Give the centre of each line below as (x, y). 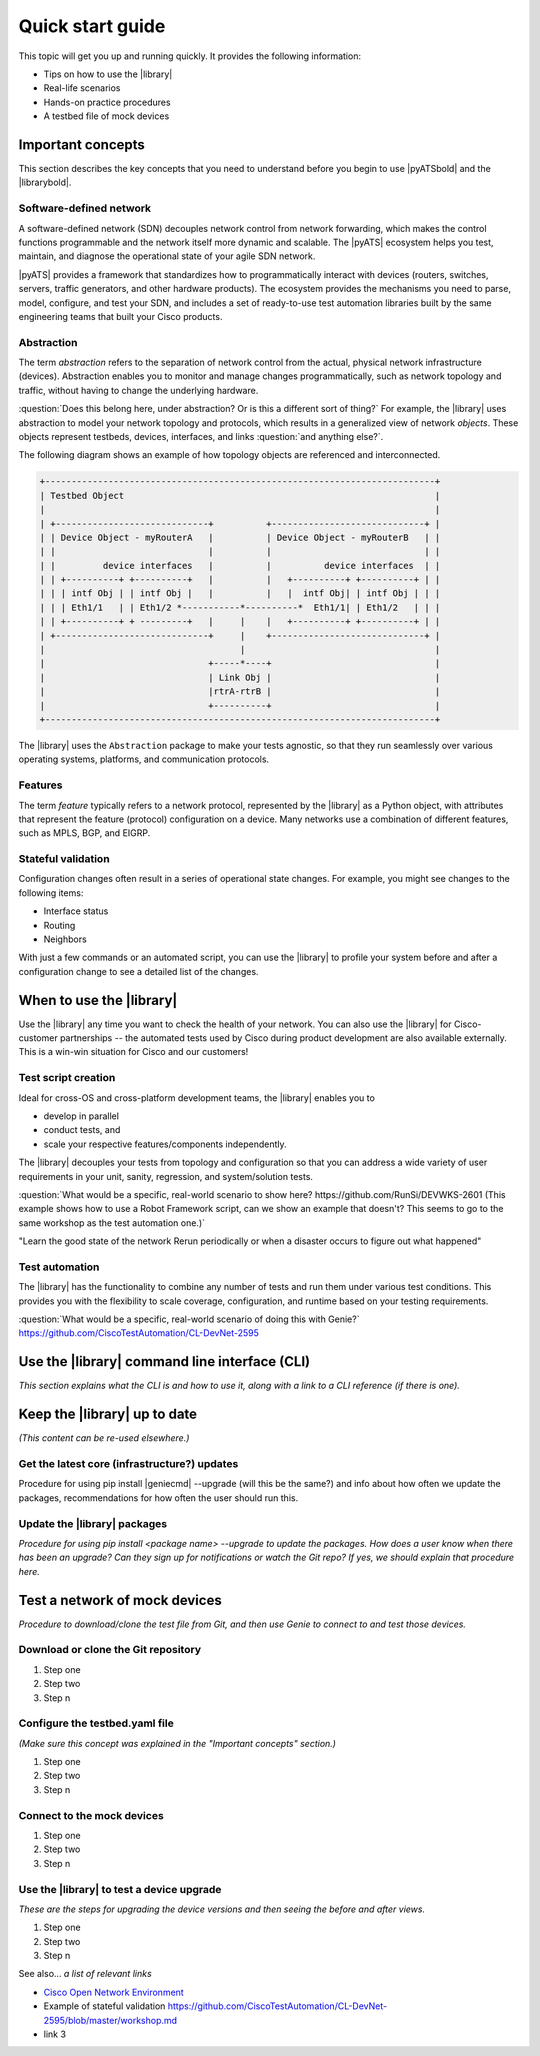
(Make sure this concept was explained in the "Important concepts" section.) (177, 1743)
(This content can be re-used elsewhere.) (104, 1438)
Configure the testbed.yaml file (96, 1723)
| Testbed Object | (240, 495)
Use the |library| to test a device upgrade (120, 1889)
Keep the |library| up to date (108, 1414)
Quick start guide (92, 26)
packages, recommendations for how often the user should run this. (158, 1497)
